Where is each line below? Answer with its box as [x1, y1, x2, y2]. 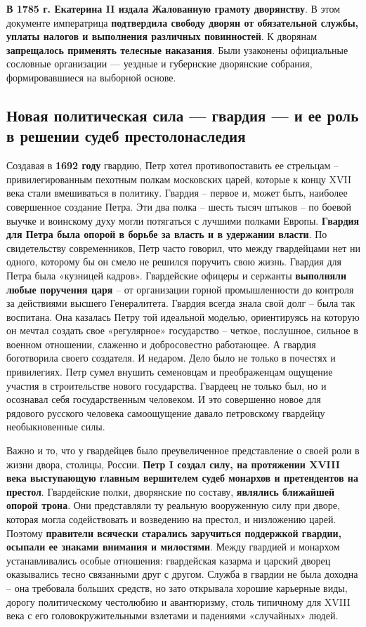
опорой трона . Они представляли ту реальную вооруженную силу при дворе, [6, 498, 340, 513]
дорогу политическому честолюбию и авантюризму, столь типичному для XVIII [6, 594, 351, 609]
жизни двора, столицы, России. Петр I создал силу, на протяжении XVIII [6, 456, 340, 471]
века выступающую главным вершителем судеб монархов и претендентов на [6, 470, 358, 485]
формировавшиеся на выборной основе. [6, 70, 176, 84]
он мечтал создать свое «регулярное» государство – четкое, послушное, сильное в [6, 323, 358, 338]
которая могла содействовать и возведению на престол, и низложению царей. [6, 512, 336, 526]
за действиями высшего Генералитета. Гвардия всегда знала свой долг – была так [6, 296, 355, 310]
